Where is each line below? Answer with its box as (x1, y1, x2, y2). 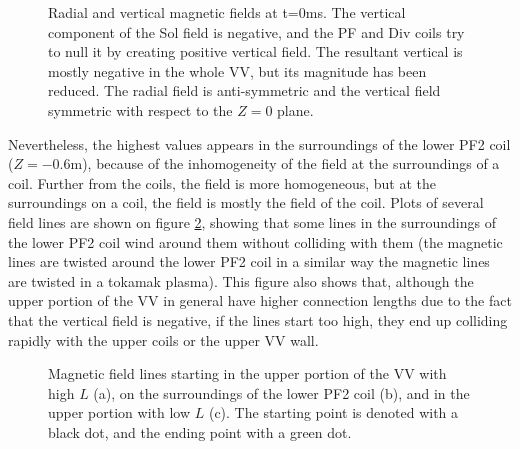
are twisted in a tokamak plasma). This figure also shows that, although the (8, 270, 474, 291)
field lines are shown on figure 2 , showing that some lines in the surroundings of (8, 211, 496, 232)
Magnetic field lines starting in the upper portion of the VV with (48, 363, 447, 384)
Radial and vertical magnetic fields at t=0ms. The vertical (48, 2, 406, 22)
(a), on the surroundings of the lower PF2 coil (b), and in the (93, 382, 470, 403)
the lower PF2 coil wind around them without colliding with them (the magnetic (8, 231, 503, 252)
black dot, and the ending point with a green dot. (48, 421, 352, 442)
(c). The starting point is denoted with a (208, 402, 459, 423)
